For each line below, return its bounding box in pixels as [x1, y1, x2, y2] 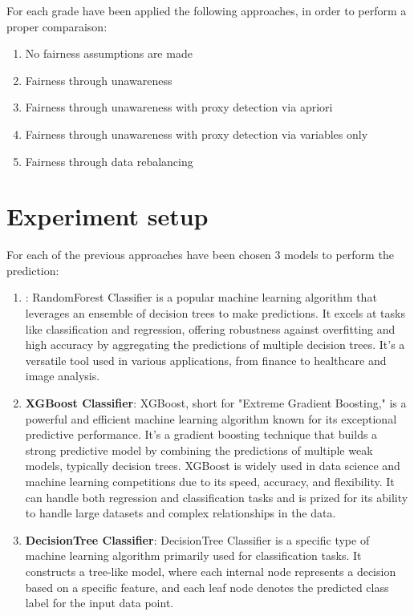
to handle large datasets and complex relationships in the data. [25, 505, 336, 521]
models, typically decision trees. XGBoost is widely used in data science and [25, 457, 400, 474]
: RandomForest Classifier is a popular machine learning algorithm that [25, 289, 377, 306]
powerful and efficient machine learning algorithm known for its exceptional [25, 410, 397, 427]
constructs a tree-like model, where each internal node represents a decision [25, 562, 396, 579]
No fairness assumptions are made [25, 45, 193, 62]
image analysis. [25, 367, 100, 384]
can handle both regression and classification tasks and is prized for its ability [25, 488, 408, 505]
